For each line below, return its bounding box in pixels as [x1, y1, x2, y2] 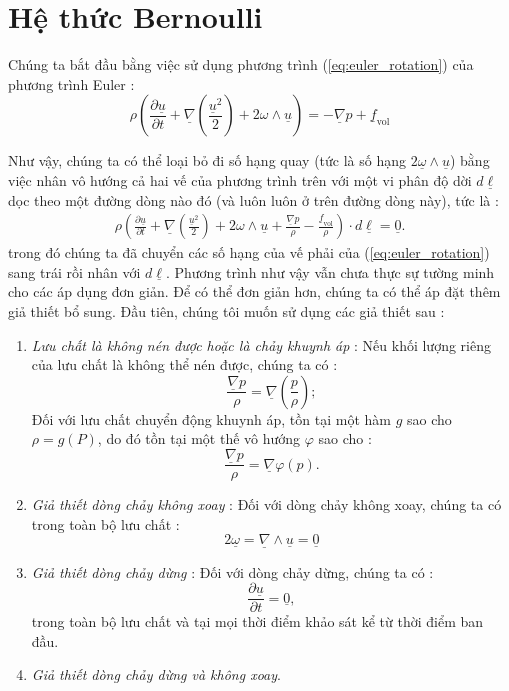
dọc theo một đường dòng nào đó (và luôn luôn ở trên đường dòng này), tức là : [8, 189, 499, 210]
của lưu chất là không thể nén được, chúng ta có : [31, 354, 338, 375]
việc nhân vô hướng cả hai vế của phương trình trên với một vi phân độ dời [8, 169, 472, 190]
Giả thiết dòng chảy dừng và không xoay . [31, 664, 281, 685]
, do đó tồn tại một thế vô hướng [97, 428, 301, 449]
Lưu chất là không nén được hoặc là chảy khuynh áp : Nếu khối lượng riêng [31, 334, 491, 355]
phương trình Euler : [8, 73, 135, 94]
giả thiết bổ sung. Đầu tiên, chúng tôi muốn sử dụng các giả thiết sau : [8, 300, 445, 321]
